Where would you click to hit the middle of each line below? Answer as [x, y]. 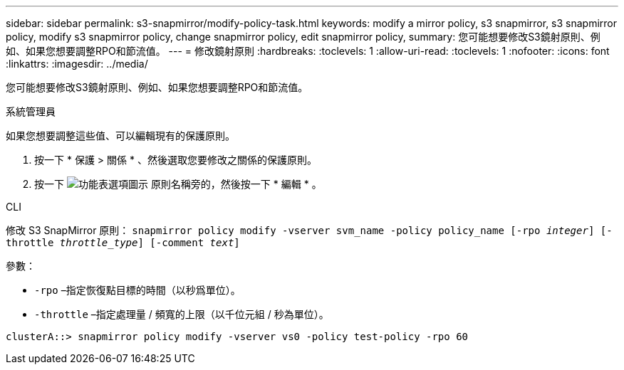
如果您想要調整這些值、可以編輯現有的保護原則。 [120, 136]
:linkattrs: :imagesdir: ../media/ [77, 64]
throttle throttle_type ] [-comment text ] [123, 243]
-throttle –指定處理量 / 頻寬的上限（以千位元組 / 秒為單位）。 [182, 314]
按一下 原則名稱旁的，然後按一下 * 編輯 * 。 [178, 184]
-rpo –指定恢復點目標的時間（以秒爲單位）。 [137, 290]
